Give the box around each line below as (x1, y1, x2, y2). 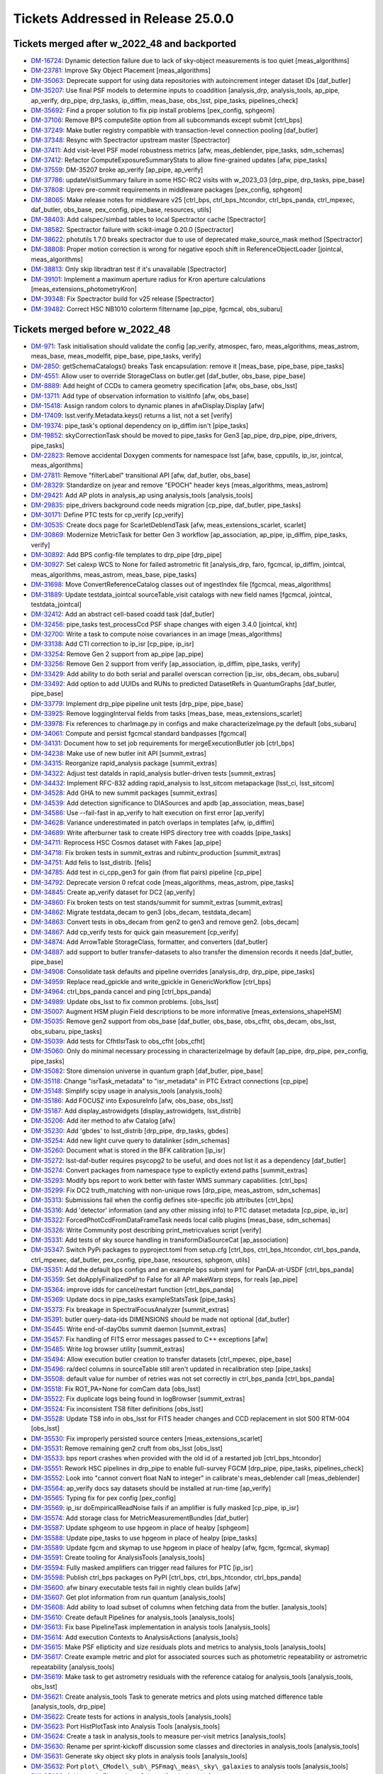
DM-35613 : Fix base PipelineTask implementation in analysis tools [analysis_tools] (30, 1623, 270, 1631)
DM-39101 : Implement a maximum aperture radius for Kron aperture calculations (30, 275, 266, 283)
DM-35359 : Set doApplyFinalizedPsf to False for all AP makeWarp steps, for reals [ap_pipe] (30, 1275, 298, 1284)
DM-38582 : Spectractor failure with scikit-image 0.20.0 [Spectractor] (30, 225, 234, 233)
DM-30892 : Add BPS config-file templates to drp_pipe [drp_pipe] (30, 550, 223, 558)
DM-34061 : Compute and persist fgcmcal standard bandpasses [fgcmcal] (30, 729, 248, 737)
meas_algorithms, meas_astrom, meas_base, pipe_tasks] (30, 570, 197, 578)
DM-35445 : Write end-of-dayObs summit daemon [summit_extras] (30, 1325, 226, 1333)
